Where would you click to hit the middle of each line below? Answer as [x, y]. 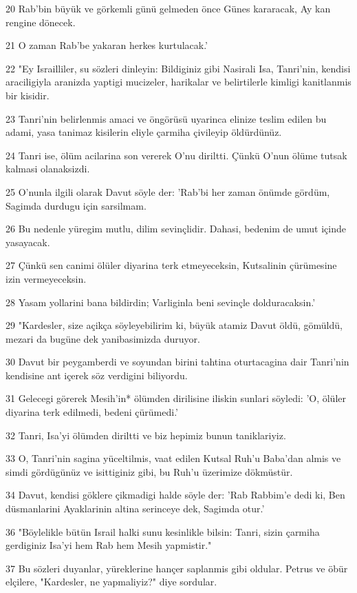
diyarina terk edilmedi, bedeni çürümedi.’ [92, 412]
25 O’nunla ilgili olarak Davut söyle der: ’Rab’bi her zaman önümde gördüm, [168, 191]
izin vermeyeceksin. [46, 278]
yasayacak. [28, 242]
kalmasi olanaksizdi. [48, 169]
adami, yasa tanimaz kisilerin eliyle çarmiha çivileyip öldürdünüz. [144, 132]
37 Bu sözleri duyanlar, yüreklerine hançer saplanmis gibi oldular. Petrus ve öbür [177, 568]
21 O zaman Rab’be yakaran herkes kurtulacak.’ [107, 45]
